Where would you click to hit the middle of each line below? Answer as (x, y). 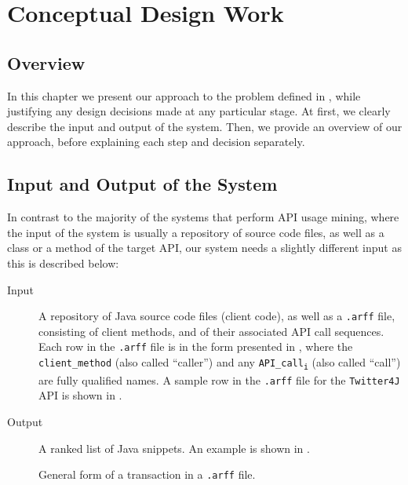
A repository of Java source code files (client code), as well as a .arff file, (217, 316)
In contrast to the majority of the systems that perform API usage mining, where (203, 217)
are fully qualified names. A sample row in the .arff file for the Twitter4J (219, 379)
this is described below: (63, 263)
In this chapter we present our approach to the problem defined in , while (184, 95)
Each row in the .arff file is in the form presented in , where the (196, 346)
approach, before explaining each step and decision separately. (156, 142)
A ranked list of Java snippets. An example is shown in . (174, 448)
